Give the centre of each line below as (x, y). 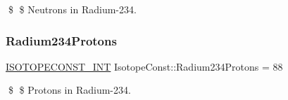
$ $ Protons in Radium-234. (69, 90)
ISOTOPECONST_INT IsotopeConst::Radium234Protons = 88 (144, 66)
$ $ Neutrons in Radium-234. (72, 9)
